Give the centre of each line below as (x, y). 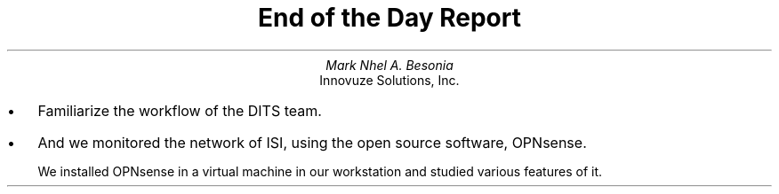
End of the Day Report (389, 18)
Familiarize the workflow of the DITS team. (180, 110)
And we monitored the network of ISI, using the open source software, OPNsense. (312, 142)
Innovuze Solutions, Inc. (389, 80)
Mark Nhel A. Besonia (389, 65)
